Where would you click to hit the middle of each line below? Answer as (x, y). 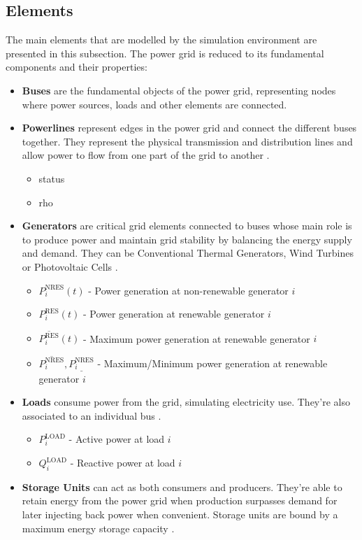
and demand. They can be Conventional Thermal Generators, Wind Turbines (188, 253)
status (52, 178)
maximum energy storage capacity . (98, 528)
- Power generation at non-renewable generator (188, 290)
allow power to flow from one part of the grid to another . (146, 155)
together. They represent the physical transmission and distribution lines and (187, 141)
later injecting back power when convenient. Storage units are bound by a (180, 514)
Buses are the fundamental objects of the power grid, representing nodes (179, 90)
